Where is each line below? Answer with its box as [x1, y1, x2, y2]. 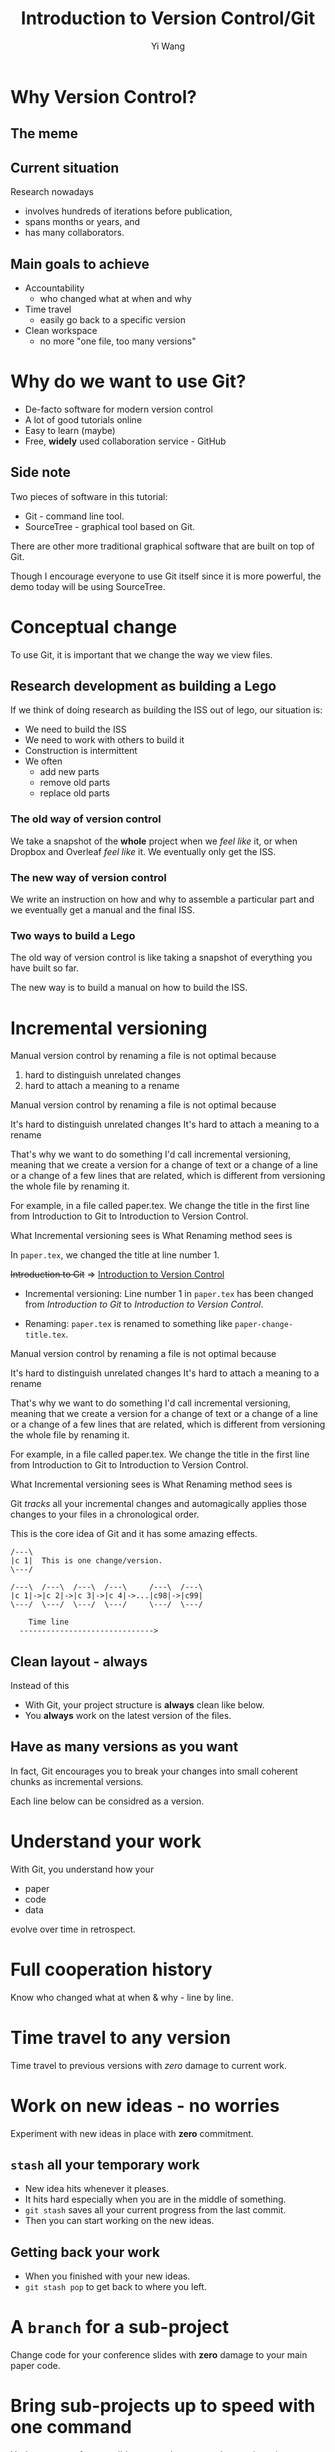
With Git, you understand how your [10, 1863, 155, 1875]
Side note [10, 464, 72, 481]
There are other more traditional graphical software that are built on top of [10, 540, 315, 552]
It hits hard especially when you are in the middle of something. [24, 2193, 287, 2206]
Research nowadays [10, 186, 94, 198]
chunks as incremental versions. [10, 1775, 144, 1787]
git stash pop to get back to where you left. [24, 2281, 207, 2293]
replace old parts [39, 787, 110, 799]
